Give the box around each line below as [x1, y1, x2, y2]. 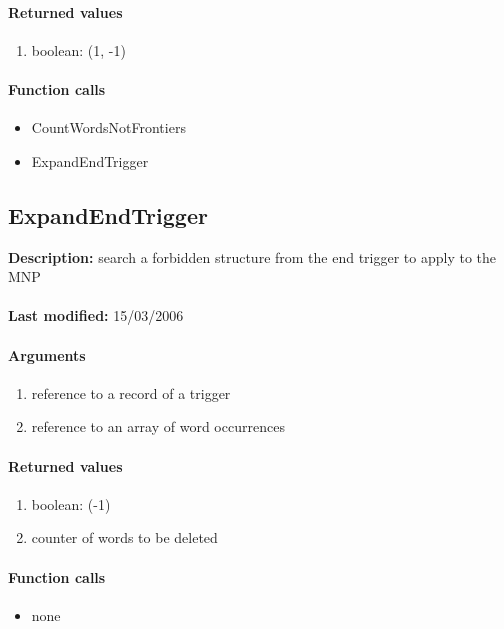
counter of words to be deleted [31, 527, 218, 548]
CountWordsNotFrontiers [31, 117, 186, 138]
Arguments [8, 344, 86, 365]
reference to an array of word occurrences [31, 416, 285, 437]
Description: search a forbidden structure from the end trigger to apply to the [8, 246, 497, 267]
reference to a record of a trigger [31, 382, 231, 403]
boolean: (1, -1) [31, 39, 126, 60]
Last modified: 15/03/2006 [8, 305, 184, 326]
